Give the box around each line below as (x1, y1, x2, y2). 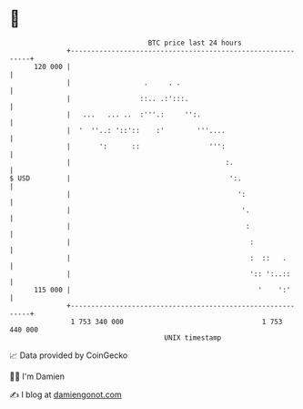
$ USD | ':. (9, 173, 243, 183)
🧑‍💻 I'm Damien (9, 371, 66, 382)
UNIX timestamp (164, 332, 222, 343)
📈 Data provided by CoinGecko (9, 350, 128, 361)
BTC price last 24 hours (147, 38, 243, 47)
